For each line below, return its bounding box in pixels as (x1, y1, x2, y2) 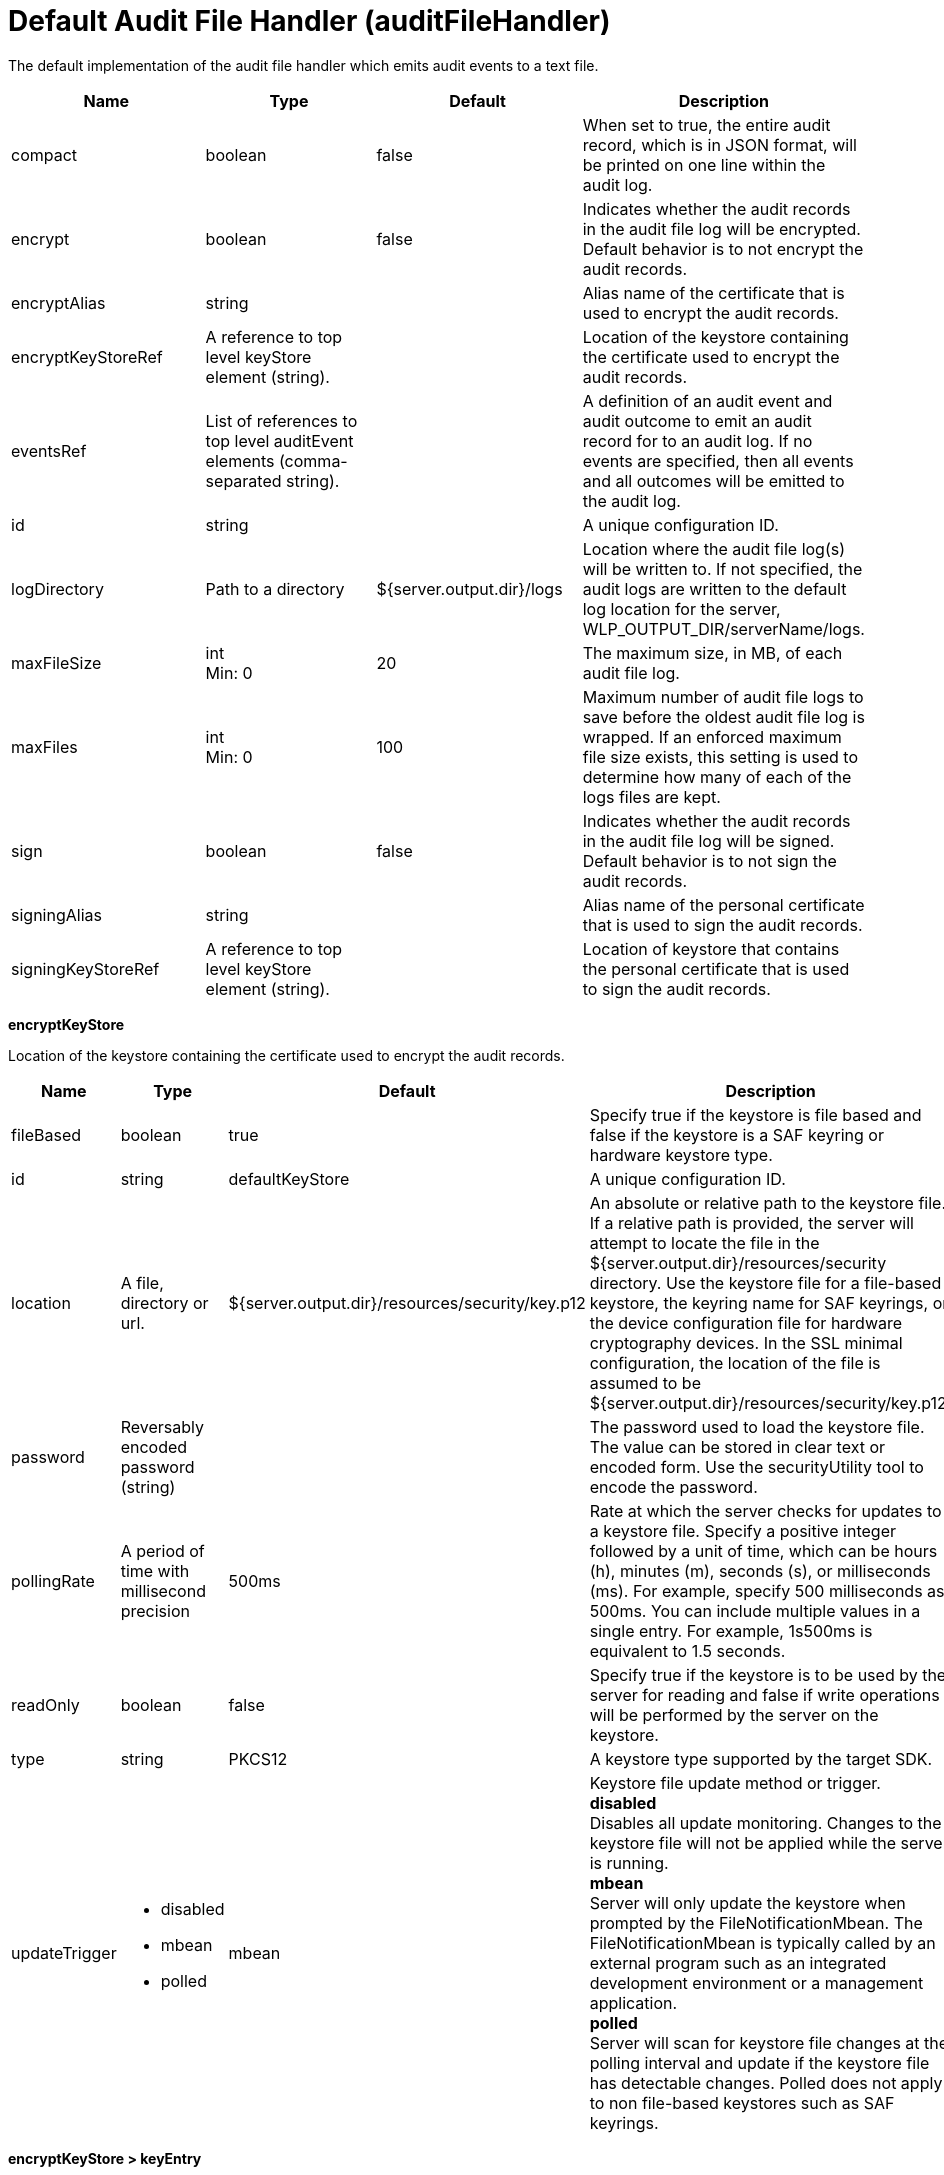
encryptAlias (11, 292, 106, 313)
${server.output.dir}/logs (376, 578, 563, 599)
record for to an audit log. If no (582, 430, 813, 451)
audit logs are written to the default (582, 578, 847, 599)
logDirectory (11, 578, 104, 599)
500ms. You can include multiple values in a (589, 1600, 921, 1621)
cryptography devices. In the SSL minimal (589, 1332, 903, 1353)
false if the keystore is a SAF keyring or (589, 1124, 884, 1145)
